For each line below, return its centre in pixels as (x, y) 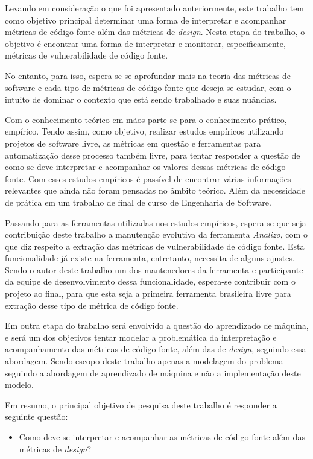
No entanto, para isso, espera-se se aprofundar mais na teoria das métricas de (148, 75)
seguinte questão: (36, 416)
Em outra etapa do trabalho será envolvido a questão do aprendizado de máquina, (157, 325)
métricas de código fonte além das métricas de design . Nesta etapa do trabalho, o (155, 32)
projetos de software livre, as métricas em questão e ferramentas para (133, 143)
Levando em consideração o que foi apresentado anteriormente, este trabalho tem (155, 8)
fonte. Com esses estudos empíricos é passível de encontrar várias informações (148, 178)
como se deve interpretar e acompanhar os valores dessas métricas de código (145, 167)
